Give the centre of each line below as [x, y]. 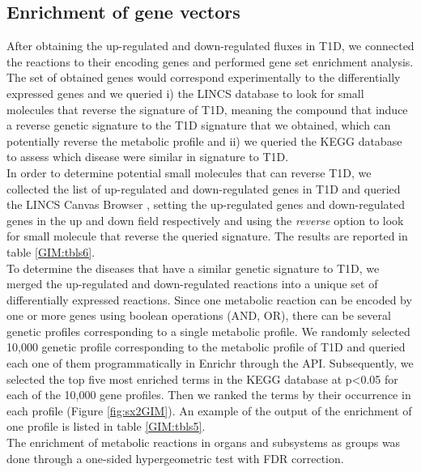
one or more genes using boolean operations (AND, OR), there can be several [199, 315]
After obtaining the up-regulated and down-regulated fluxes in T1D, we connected [210, 46]
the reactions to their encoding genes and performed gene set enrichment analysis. [210, 61]
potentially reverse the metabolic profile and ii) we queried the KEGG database [204, 140]
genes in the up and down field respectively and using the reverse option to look [205, 220]
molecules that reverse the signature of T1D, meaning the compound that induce [207, 109]
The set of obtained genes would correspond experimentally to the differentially [204, 77]
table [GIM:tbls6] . [51, 251]
